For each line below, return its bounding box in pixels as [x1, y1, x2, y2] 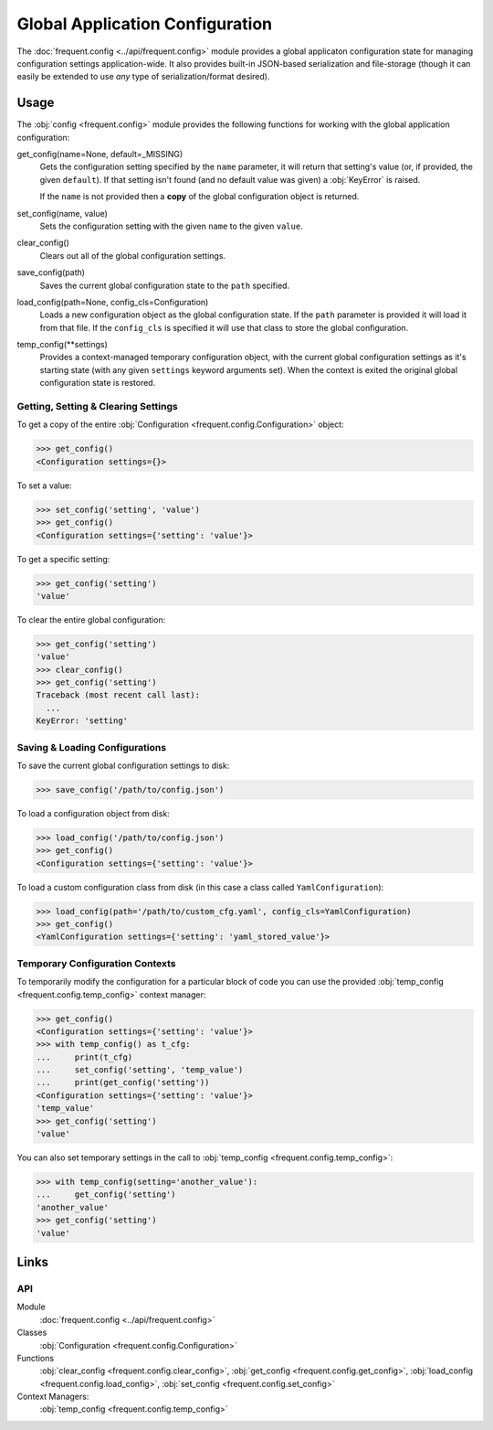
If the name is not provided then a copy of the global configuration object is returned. [39, 191, 360, 202]
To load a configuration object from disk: [16, 807, 171, 818]
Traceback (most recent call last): [36, 690, 201, 700]
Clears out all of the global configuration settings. [39, 250, 226, 261]
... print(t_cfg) [36, 1051, 133, 1062]
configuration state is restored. [39, 378, 156, 389]
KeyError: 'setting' [36, 716, 128, 726]
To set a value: [16, 480, 72, 491]
